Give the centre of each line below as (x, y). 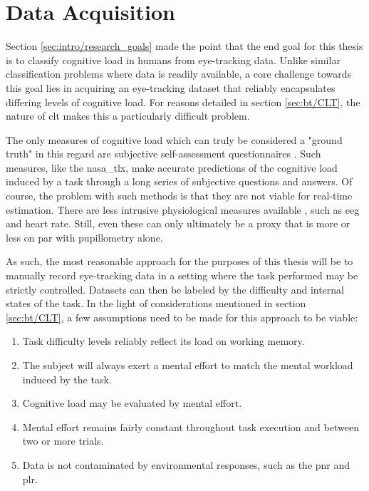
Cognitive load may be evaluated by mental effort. (132, 403)
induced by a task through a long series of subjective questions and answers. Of (179, 181)
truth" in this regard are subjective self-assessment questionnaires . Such (163, 154)
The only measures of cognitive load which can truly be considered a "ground (174, 139)
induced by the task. (67, 379)
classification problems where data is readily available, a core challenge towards (179, 74)
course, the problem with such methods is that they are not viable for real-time (179, 196)
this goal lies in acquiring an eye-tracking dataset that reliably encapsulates (171, 87)
